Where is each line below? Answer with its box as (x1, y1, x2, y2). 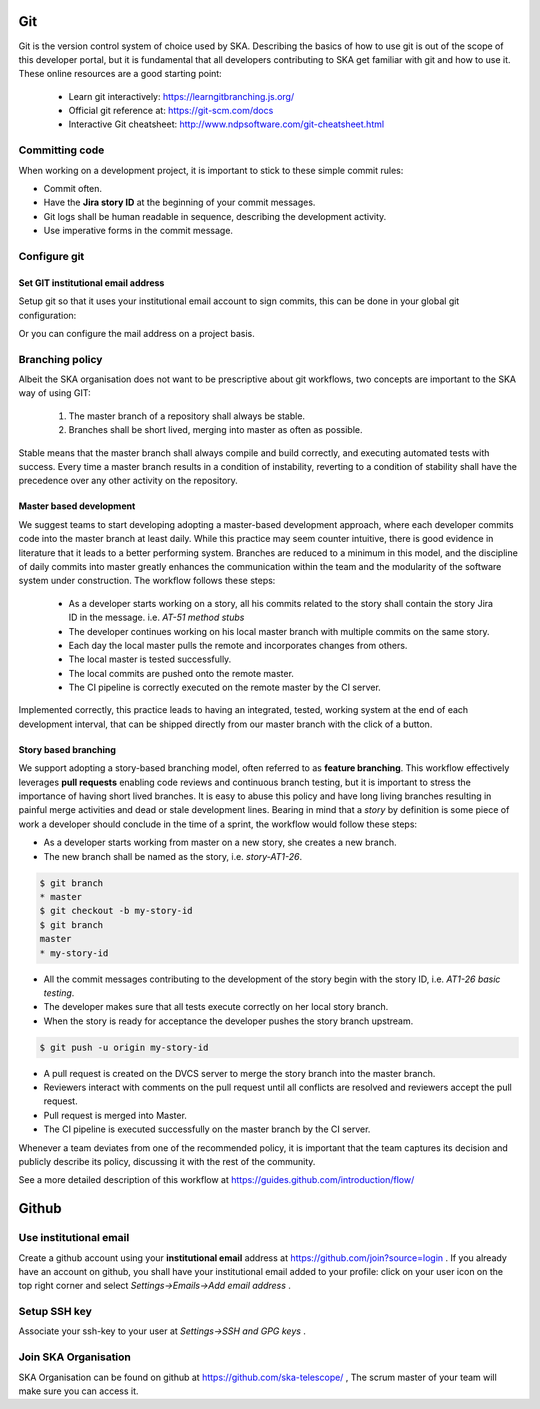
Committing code (18, 143, 105, 157)
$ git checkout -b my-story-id (39, 905, 194, 917)
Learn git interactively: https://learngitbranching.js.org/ (68, 90, 295, 102)
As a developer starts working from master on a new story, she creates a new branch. (43, 836, 397, 849)
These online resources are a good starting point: (18, 68, 222, 80)
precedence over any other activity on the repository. (18, 475, 239, 487)
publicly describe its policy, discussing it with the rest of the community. (18, 1156, 316, 1167)
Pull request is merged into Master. (43, 1109, 187, 1121)
